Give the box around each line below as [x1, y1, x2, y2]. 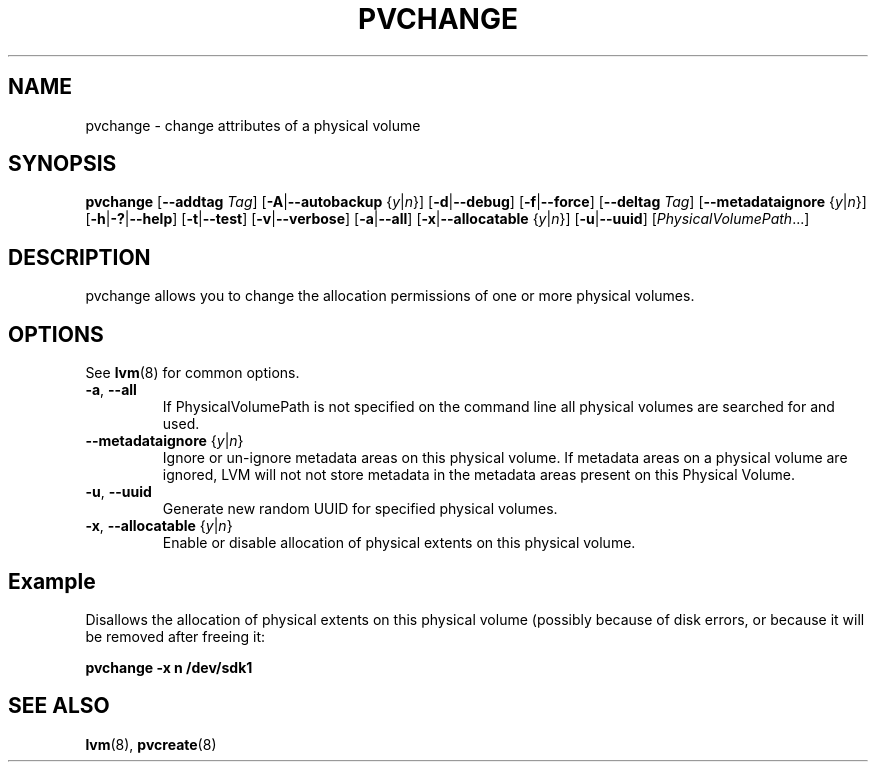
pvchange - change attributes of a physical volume [85, 116, 421, 134]
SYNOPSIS [8, 151, 117, 177]
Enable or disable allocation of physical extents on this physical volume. [162, 534, 636, 552]
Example [8, 568, 96, 594]
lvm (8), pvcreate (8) [85, 735, 217, 753]
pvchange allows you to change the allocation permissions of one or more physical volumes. [85, 287, 695, 305]
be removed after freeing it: [85, 627, 266, 645]
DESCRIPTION [8, 244, 151, 270]
